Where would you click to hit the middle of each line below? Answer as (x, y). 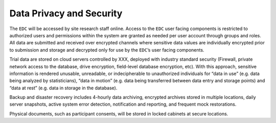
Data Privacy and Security (66, 13)
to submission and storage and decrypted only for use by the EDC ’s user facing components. (107, 50)
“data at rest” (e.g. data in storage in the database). (63, 88)
